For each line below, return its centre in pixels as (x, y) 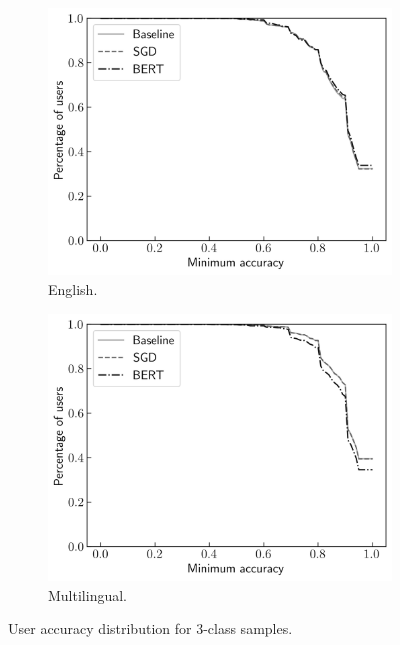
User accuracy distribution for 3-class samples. (150, 628)
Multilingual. (87, 594)
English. (73, 289)
